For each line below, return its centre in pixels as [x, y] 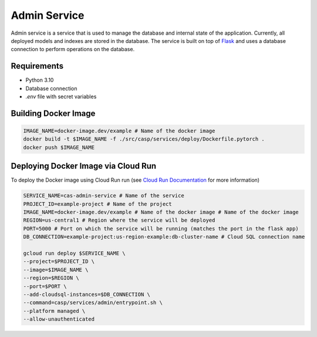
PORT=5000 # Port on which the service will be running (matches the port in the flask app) [161, 228]
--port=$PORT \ [45, 286]
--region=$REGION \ [51, 278]
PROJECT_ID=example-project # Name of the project [98, 204]
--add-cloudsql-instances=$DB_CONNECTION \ [87, 294]
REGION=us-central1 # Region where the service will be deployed [119, 220]
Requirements [37, 66]
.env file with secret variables [61, 96]
